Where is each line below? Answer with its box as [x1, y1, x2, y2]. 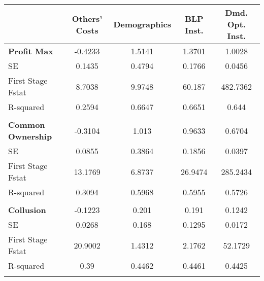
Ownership [8, 130, 52, 142]
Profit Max [8, 45, 53, 57]
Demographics [113, 18, 171, 30]
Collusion [8, 204, 46, 216]
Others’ [72, 12, 103, 24]
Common [8, 119, 45, 130]
